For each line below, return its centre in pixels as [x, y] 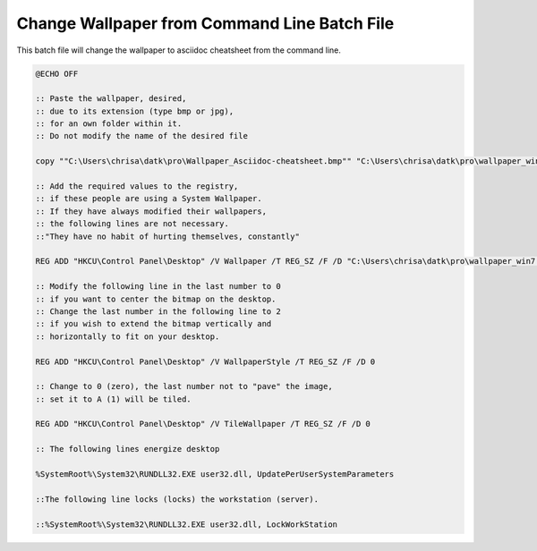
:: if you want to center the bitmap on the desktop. [156, 299]
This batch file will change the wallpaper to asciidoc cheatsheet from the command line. [179, 50]
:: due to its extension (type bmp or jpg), [135, 111]
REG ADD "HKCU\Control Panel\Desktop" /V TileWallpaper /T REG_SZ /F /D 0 [203, 424]
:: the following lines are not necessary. [132, 224]
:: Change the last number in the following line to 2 [158, 311]
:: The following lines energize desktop [128, 449]
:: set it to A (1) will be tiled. [113, 399]
